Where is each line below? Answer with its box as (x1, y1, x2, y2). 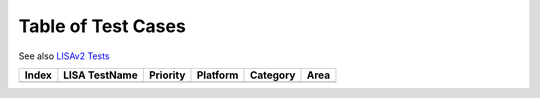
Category (249, 68, 296, 82)
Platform (196, 68, 239, 82)
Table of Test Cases (18, 15, 187, 37)
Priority (148, 68, 186, 82)
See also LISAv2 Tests (18, 50, 110, 62)
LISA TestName (63, 68, 139, 82)
